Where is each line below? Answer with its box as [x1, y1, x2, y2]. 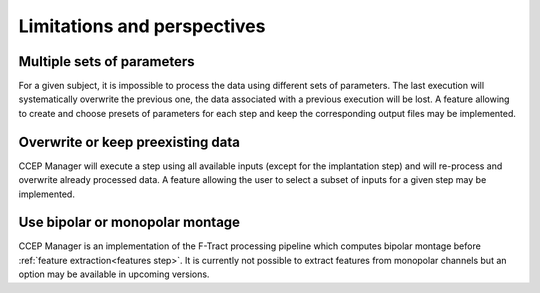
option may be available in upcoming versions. [18, 268, 210, 280]
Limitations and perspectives [18, 15, 266, 37]
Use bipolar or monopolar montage [18, 214, 240, 231]
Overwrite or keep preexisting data [18, 133, 240, 150]
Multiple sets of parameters [18, 53, 195, 70]
